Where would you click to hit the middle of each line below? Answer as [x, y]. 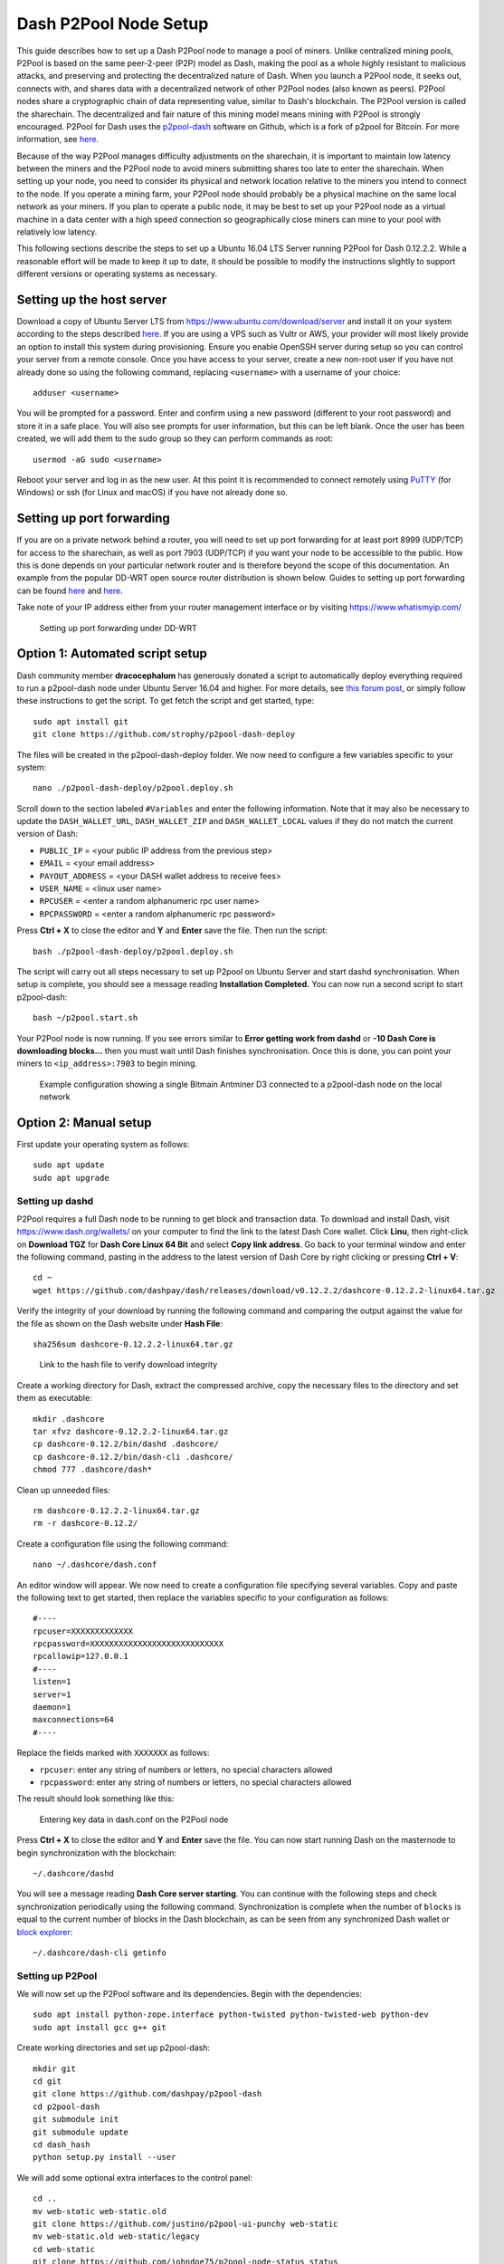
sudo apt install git [81, 721]
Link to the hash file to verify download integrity [128, 1365]
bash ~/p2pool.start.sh [86, 1018]
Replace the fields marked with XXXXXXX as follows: [113, 1753]
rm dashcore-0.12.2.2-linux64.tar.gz [117, 1511]
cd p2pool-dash [67, 2106]
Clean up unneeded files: [63, 1490]
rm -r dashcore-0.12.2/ [86, 1523]
